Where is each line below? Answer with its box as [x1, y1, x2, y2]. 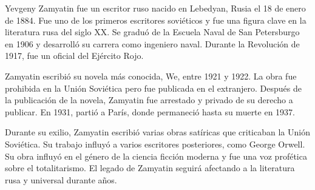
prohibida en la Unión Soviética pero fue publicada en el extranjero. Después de [5, 81, 302, 94]
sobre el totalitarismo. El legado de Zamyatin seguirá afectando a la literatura [5, 161, 295, 174]
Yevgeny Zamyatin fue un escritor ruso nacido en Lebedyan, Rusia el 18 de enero [5, 2, 306, 14]
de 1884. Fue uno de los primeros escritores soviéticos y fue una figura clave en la [5, 13, 307, 26]
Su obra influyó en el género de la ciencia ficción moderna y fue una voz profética [5, 149, 307, 162]
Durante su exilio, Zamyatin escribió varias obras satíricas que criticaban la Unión [5, 126, 310, 138]
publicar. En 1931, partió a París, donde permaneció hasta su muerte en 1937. [5, 105, 296, 118]
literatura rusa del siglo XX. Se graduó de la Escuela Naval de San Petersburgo [5, 25, 300, 38]
